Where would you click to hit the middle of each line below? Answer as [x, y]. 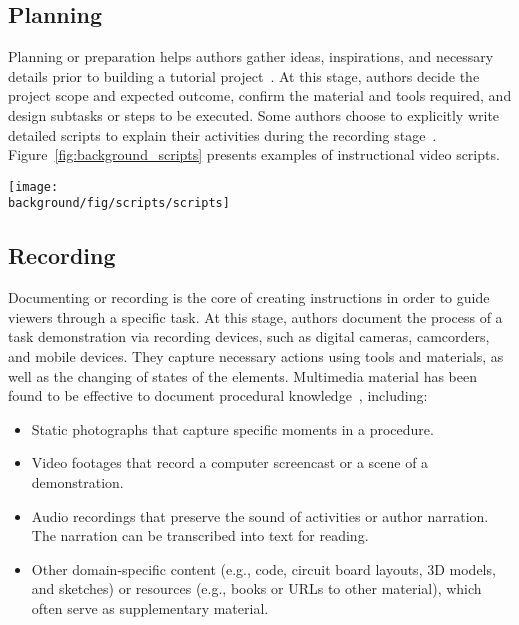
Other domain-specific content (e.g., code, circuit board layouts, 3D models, [263, 568]
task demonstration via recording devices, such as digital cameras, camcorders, [249, 336]
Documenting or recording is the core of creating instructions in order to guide [249, 297]
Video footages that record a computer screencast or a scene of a [230, 462]
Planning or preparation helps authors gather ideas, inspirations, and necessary [251, 56]
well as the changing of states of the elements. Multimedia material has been [242, 375]
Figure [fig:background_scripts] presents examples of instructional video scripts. [254, 154]
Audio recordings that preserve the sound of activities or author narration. [260, 515]
